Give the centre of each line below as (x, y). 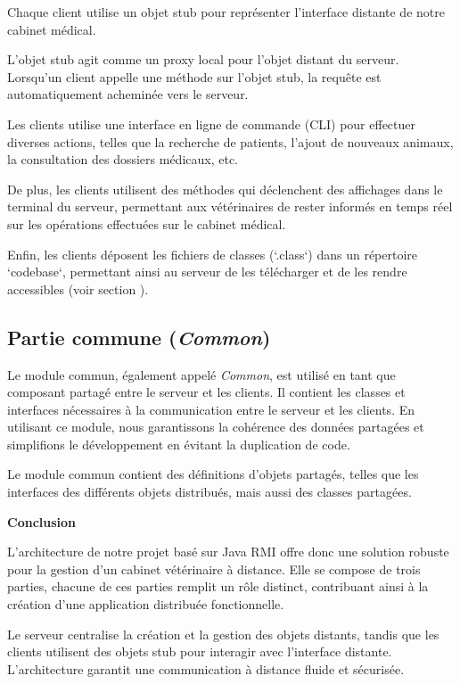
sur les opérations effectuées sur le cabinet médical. (147, 223)
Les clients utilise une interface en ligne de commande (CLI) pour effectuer (212, 124)
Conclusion (42, 521)
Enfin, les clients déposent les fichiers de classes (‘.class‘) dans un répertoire (213, 254)
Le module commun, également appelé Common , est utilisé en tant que (201, 374)
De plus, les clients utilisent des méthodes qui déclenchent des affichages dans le (225, 189)
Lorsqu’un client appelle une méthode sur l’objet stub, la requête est (194, 76)
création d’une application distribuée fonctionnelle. (146, 604)
